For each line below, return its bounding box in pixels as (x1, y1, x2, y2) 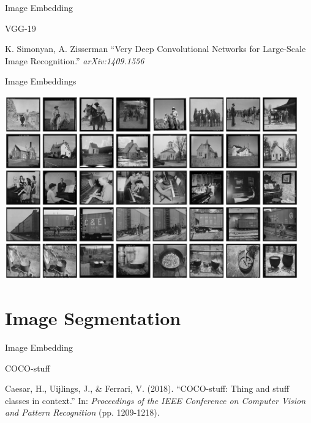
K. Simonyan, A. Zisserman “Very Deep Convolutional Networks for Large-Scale (5, 42, 306, 55)
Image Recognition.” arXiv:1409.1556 (5, 54, 144, 67)
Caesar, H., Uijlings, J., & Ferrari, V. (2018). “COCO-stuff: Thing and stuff (5, 382, 290, 395)
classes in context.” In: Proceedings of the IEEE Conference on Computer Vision (5, 394, 306, 406)
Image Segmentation (5, 305, 181, 330)
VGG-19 (5, 21, 36, 34)
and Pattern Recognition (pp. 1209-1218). (5, 406, 160, 419)
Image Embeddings (5, 75, 77, 88)
